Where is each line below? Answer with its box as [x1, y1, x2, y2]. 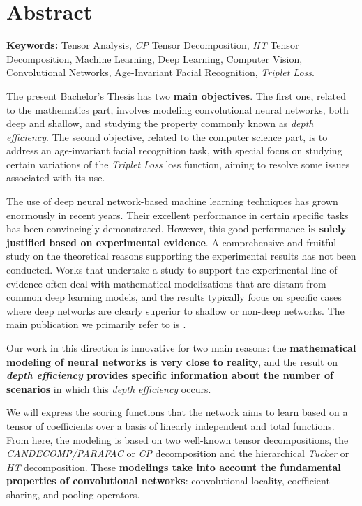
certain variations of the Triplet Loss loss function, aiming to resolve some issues [6, 156, 350, 171]
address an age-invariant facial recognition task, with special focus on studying [6, 143, 342, 158]
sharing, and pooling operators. [6, 486, 140, 501]
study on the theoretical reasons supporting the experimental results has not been [6, 248, 356, 263]
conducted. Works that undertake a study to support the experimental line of [6, 262, 338, 277]
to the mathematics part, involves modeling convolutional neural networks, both [6, 102, 349, 117]
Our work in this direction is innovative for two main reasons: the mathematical [6, 341, 356, 355]
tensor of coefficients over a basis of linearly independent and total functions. [6, 418, 335, 433]
